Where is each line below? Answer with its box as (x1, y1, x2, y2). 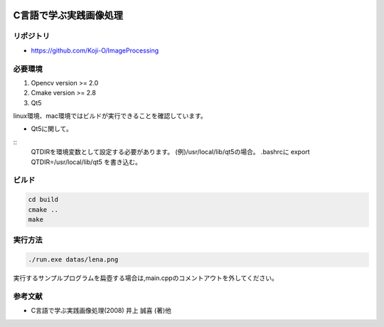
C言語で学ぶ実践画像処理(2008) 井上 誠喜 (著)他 (31, 306, 172, 315)
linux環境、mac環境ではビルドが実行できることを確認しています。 (13, 112, 207, 120)
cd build (28, 195, 59, 204)
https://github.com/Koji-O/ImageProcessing (31, 46, 159, 55)
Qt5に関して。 (31, 124, 73, 133)
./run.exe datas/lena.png (28, 256, 119, 264)
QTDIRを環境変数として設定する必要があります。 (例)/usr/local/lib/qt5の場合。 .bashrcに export (31, 148, 310, 156)
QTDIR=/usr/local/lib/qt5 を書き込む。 (31, 157, 142, 166)
